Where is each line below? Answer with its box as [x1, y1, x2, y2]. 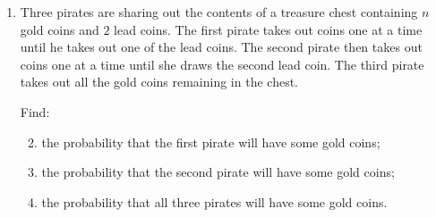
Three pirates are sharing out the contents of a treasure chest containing [20, 3, 418, 21]
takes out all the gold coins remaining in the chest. [20, 72, 298, 91]
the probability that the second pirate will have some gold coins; [41, 163, 395, 181]
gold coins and [20, 20, 99, 38]
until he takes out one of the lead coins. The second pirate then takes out [20, 38, 423, 56]
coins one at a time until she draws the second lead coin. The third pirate [20, 54, 424, 73]
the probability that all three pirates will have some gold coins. [41, 192, 388, 211]
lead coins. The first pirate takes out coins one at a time [114, 20, 423, 38]
